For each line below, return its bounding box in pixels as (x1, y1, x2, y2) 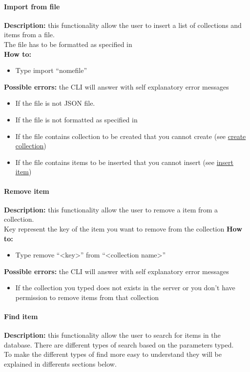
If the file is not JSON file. (15, 98, 95, 108)
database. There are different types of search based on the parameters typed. (4, 339, 234, 349)
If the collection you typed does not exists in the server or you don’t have (15, 282, 235, 293)
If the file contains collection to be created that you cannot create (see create (15, 131, 246, 141)
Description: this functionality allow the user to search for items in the (4, 330, 221, 340)
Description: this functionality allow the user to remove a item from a (4, 204, 218, 214)
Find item (4, 311, 38, 322)
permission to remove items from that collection (15, 292, 159, 302)
